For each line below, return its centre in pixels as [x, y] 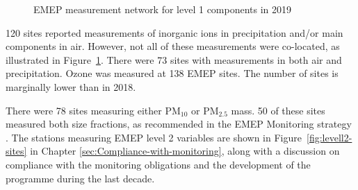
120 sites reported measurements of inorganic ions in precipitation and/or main [174, 32]
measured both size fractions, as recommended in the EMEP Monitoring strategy [179, 124]
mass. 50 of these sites [278, 110]
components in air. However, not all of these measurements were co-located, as [173, 46]
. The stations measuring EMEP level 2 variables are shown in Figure [154, 137]
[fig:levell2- [329, 137]
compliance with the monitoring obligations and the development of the [158, 164]
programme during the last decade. [80, 178]
